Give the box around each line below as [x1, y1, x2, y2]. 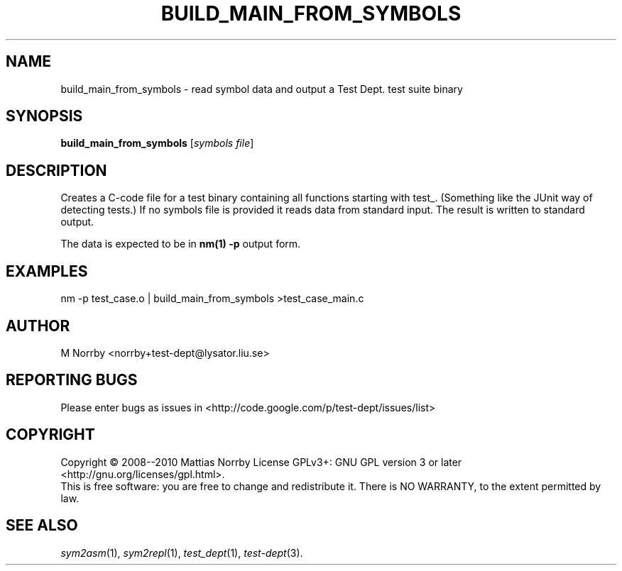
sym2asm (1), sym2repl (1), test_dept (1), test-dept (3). [60, 546, 303, 559]
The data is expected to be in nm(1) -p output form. [60, 238, 301, 250]
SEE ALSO [6, 516, 78, 535]
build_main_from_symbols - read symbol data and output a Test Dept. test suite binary [60, 82, 463, 95]
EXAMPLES [6, 262, 88, 280]
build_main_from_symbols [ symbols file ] [60, 137, 254, 150]
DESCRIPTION [6, 161, 107, 179]
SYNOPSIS [6, 107, 83, 126]
